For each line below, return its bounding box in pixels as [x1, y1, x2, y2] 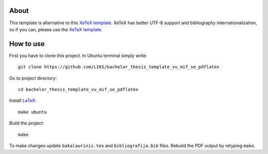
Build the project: [9, 120, 44, 126]
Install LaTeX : [9, 98, 37, 103]
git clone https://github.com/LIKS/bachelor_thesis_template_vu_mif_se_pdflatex [18, 64, 220, 70]
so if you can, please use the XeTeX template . [9, 26, 103, 32]
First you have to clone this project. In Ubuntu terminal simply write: [9, 52, 147, 58]
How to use [9, 40, 45, 48]
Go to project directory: [9, 75, 57, 81]
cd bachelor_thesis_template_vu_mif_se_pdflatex [18, 87, 138, 92]
